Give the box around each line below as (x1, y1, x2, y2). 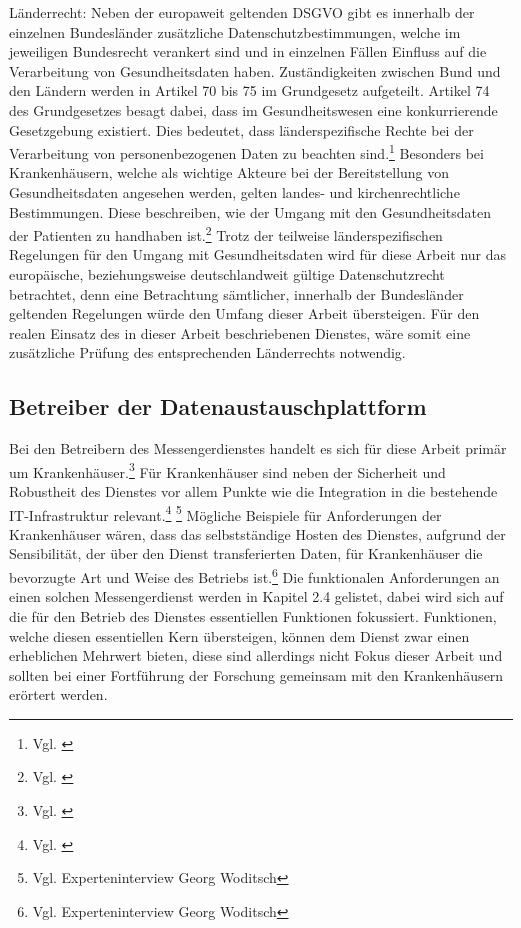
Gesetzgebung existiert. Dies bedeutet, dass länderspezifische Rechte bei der (9, 119, 474, 140)
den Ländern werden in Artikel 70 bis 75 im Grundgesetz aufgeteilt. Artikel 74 (9, 80, 490, 101)
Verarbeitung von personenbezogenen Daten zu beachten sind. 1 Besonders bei (9, 140, 484, 163)
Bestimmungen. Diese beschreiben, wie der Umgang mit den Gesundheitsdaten (9, 201, 491, 222)
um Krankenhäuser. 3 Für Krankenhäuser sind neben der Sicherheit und (9, 458, 446, 482)
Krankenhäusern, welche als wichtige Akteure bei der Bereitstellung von (9, 162, 450, 183)
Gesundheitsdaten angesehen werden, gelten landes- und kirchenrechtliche (9, 182, 460, 202)
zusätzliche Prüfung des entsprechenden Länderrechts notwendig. (9, 342, 406, 363)
